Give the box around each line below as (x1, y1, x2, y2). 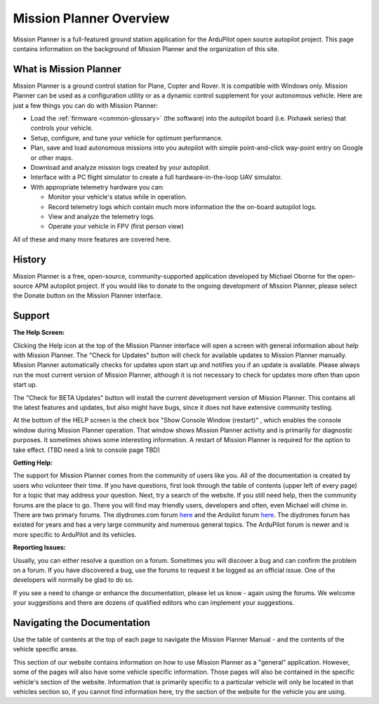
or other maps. (30, 153, 74, 161)
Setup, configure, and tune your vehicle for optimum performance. (30, 133, 223, 142)
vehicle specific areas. (13, 645, 79, 653)
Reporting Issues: (13, 543, 66, 552)
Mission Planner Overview (13, 11, 170, 26)
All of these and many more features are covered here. (13, 235, 171, 244)
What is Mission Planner (13, 63, 122, 75)
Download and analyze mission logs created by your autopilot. (30, 163, 211, 171)
